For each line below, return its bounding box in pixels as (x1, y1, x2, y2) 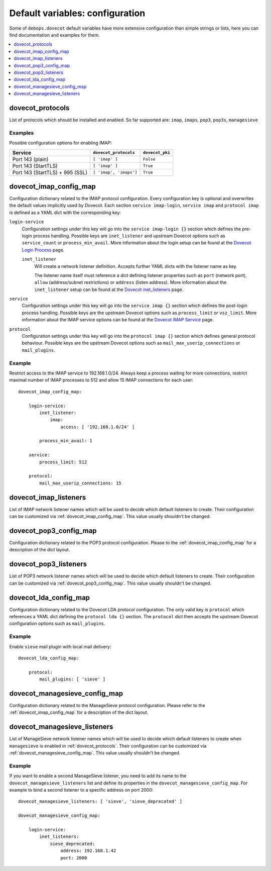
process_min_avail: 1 (39, 438, 93, 444)
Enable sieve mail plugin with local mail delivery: (9, 643, 111, 649)
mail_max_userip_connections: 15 (39, 480, 121, 486)
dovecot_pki (143, 150, 171, 155)
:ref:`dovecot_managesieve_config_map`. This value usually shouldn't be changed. (9, 750, 181, 756)
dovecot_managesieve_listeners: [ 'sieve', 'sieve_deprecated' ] (18, 799, 183, 804)
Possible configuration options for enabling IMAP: (9, 140, 112, 146)
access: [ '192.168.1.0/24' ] (60, 424, 135, 430)
